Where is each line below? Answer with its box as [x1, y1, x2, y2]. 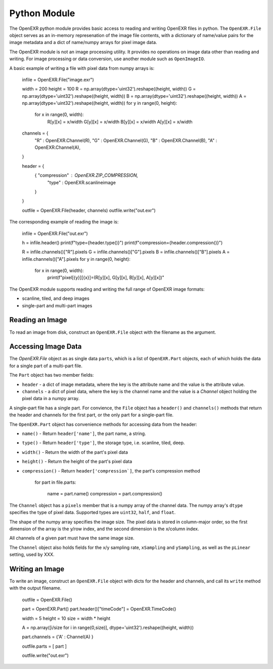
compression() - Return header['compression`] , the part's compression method [22, 467, 200, 474]
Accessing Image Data [9, 342, 82, 351]
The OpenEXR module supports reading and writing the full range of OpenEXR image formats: [9, 286, 205, 292]
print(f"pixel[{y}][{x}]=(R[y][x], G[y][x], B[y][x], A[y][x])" [47, 274, 164, 281]
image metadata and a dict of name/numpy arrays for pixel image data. [9, 40, 157, 46]
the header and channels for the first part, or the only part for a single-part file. [9, 412, 174, 418]
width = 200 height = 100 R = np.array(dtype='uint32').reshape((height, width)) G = [22, 86, 196, 92]
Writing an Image [9, 565, 65, 573]
